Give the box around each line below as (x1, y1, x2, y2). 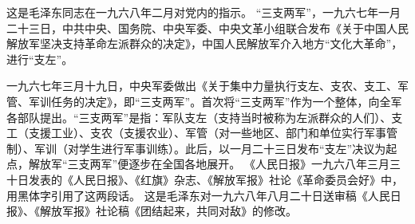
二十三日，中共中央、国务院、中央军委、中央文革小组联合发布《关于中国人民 (6, 19, 409, 36)
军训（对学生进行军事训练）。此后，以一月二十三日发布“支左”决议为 (34, 140, 386, 156)
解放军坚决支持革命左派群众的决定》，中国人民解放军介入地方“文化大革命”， (6, 35, 403, 52)
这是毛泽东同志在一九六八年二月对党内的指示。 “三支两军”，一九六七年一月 (6, 4, 401, 20)
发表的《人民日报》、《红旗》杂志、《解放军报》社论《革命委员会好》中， (28, 171, 403, 187)
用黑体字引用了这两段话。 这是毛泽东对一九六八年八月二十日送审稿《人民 (6, 187, 390, 203)
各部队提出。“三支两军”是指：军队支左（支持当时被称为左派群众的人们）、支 (6, 108, 403, 125)
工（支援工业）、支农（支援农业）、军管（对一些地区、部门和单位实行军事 (6, 124, 386, 141)
